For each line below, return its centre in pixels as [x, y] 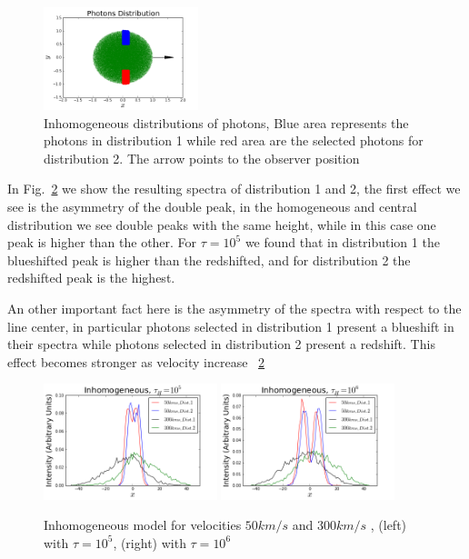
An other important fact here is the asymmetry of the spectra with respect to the [234, 308]
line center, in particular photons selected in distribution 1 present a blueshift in [231, 326]
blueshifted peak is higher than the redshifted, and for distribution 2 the [209, 260]
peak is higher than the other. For [102, 242]
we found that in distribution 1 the [342, 242]
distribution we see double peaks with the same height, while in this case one [222, 224]
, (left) [389, 525]
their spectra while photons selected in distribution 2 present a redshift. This [221, 344]
